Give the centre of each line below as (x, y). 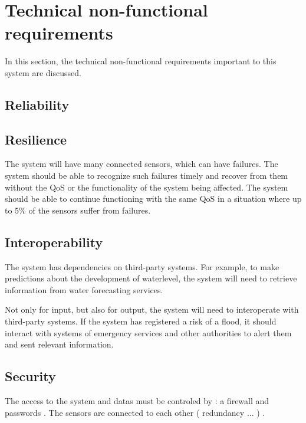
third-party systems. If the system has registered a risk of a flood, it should (141, 321)
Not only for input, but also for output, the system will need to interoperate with (152, 309)
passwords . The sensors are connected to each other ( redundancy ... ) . (135, 412)
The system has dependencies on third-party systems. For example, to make (142, 266)
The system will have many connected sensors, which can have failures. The (142, 164)
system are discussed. (43, 72)
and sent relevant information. (59, 344)
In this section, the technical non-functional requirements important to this (141, 61)
